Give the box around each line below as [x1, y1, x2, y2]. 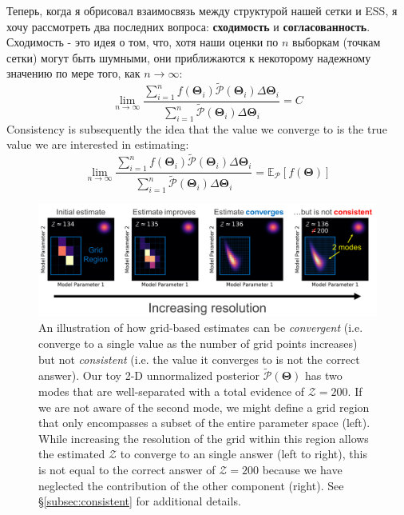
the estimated [38, 445, 105, 462]
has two [305, 367, 343, 384]
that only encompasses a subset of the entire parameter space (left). [38, 414, 370, 431]
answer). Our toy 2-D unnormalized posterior [38, 367, 260, 384]
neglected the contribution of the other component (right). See [38, 477, 344, 493]
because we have [262, 461, 343, 477]
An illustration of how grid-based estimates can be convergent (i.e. [38, 319, 363, 336]
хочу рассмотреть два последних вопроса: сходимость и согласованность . [6, 18, 370, 34]
